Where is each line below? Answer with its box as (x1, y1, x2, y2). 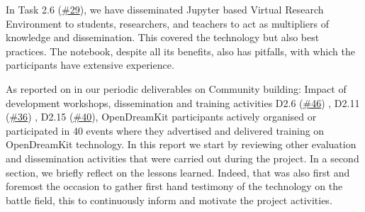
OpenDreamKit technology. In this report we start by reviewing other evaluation (6, 137, 356, 152)
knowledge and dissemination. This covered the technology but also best (6, 30, 320, 45)
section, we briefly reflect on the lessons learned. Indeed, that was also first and (6, 164, 350, 179)
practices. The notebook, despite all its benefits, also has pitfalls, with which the (6, 43, 355, 58)
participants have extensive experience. (6, 57, 174, 72)
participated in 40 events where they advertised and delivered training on (6, 123, 325, 138)
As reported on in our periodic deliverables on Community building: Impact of (6, 81, 347, 96)
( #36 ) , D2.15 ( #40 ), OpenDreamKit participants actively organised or (6, 109, 317, 124)
